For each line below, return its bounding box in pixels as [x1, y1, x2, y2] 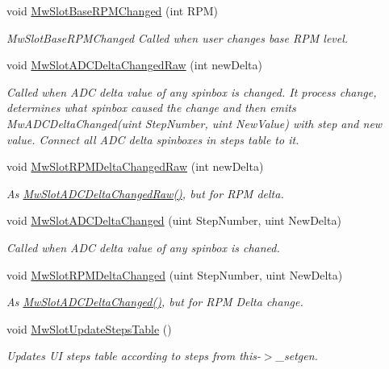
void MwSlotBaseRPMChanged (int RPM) [6, 2, 219, 19]
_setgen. [275, 347, 318, 364]
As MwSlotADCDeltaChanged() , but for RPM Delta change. [6, 293, 303, 310]
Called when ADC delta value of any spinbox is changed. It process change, [6, 83, 377, 100]
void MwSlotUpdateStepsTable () [6, 320, 172, 337]
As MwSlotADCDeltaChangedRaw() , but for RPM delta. [6, 184, 284, 201]
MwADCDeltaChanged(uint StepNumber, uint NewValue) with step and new [6, 114, 383, 131]
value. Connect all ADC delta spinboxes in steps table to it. [6, 131, 299, 147]
